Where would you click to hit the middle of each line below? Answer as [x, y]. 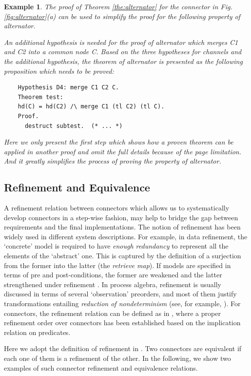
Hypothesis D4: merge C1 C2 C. [68, 88]
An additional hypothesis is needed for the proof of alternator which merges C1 [121, 42]
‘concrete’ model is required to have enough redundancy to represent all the [116, 246]
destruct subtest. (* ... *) [74, 126]
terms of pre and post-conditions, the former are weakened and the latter [113, 275]
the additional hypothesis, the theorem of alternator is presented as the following [123, 61]
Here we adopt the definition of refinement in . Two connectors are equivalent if [123, 348]
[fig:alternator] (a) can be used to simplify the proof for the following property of [122, 16]
